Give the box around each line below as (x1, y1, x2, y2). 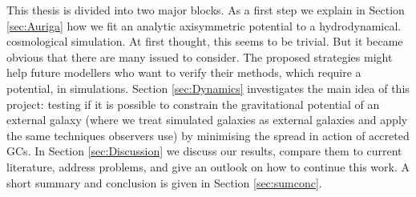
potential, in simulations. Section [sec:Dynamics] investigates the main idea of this (6, 79, 410, 96)
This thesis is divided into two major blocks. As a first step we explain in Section (6, 2, 405, 18)
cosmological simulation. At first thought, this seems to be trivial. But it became (6, 33, 403, 50)
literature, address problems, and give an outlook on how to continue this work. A (6, 158, 410, 175)
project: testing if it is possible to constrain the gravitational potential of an (6, 95, 380, 112)
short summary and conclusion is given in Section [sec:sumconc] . (6, 174, 322, 191)
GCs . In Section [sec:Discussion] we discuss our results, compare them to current (6, 143, 402, 159)
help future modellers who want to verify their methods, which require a (6, 64, 361, 81)
